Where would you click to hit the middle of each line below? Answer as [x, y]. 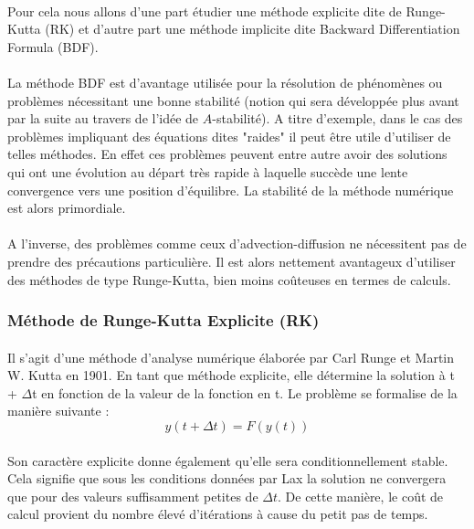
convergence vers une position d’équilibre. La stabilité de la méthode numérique [231, 190]
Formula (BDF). [53, 46]
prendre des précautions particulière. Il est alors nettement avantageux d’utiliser [232, 261]
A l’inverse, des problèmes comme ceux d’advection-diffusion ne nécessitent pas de [237, 243]
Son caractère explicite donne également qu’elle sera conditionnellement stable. [228, 460]
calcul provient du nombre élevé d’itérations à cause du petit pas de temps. [218, 514]
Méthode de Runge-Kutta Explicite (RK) [163, 320]
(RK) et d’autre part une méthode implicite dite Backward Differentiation [253, 29]
